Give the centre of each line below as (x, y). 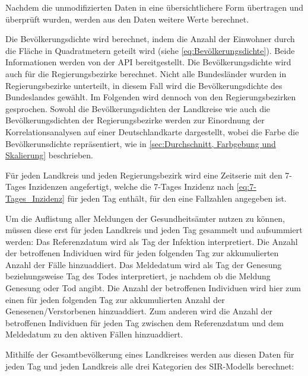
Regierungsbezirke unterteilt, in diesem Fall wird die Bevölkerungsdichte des (144, 85)
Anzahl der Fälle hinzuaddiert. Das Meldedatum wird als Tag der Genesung (144, 264)
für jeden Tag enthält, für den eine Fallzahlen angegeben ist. (177, 198)
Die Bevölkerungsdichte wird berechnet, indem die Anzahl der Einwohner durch (150, 39)
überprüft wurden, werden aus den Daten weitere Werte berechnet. (127, 19)
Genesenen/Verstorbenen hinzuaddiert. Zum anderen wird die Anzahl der (139, 311)
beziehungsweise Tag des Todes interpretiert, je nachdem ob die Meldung (138, 276)
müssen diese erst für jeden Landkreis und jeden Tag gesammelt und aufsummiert (154, 230)
